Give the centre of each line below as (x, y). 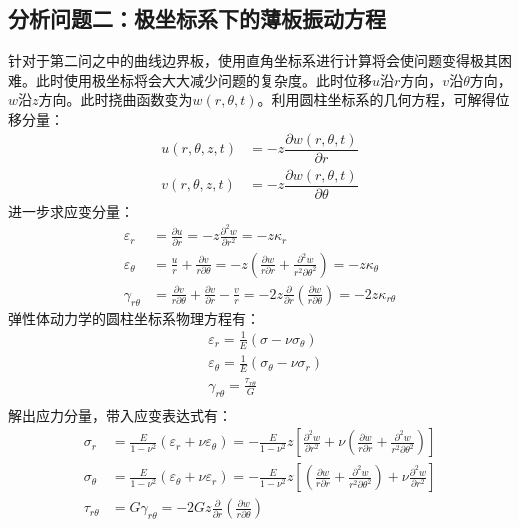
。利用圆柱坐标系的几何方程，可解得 (376, 99)
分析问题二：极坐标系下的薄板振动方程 (197, 18)
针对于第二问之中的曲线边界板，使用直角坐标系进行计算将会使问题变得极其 (253, 60)
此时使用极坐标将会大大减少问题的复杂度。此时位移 (203, 79)
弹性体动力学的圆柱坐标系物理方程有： (134, 317)
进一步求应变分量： (71, 210)
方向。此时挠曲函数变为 (115, 99)
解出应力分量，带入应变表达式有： (120, 414)
